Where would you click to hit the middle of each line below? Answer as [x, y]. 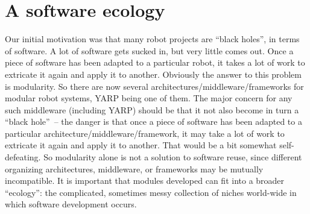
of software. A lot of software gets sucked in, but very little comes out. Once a [149, 50]
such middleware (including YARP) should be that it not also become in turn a [152, 109]
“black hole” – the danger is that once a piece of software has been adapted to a [153, 121]
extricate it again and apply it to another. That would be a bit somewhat [141, 145]
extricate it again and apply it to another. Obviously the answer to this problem [153, 74]
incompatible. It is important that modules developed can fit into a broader [145, 181]
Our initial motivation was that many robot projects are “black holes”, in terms [152, 39]
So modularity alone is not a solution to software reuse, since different [173, 157]
